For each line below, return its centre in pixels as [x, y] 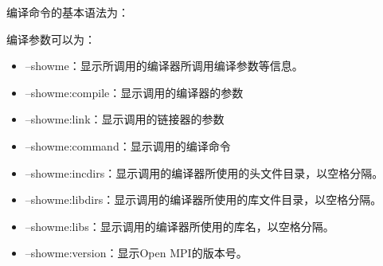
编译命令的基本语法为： [68, 12]
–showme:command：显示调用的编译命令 [128, 145]
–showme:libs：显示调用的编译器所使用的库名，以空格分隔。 [180, 226]
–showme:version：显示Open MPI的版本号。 [136, 253]
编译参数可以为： [51, 39]
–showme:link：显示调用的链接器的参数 [125, 119]
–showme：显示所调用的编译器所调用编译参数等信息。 [164, 66]
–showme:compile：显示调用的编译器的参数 [134, 92]
